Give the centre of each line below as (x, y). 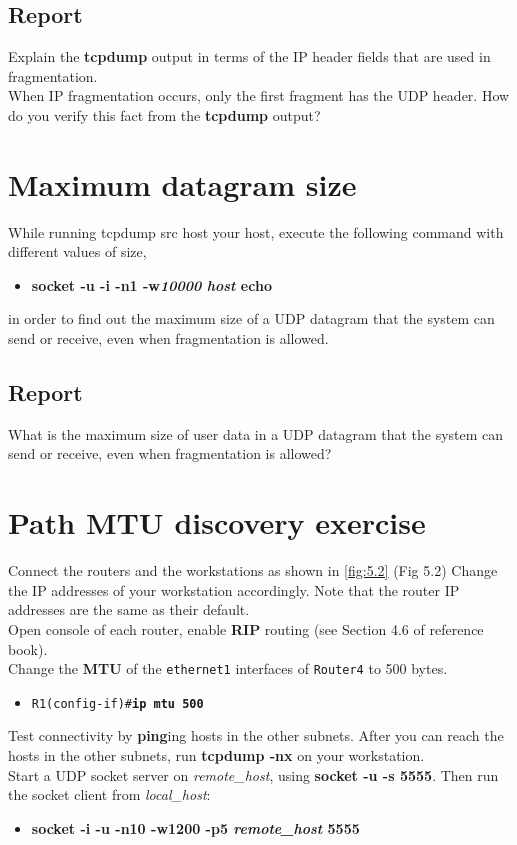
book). (28, 648)
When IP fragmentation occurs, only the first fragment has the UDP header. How (259, 95)
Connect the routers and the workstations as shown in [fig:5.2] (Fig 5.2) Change (253, 570)
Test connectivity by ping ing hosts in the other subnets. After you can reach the (256, 735)
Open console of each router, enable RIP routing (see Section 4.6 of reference (246, 628)
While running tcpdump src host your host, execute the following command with (256, 231)
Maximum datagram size (182, 183)
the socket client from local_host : (109, 794)
